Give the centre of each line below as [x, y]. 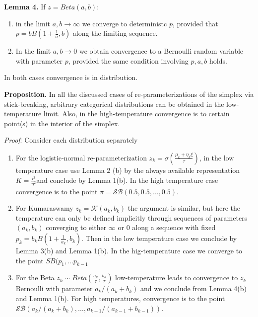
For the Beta [35, 277]
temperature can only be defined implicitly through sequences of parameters [131, 217]
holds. [218, 60]
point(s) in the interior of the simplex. [62, 123]
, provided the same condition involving [128, 60]
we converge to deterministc [125, 23]
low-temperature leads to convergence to [177, 277]
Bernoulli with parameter [54, 288]
